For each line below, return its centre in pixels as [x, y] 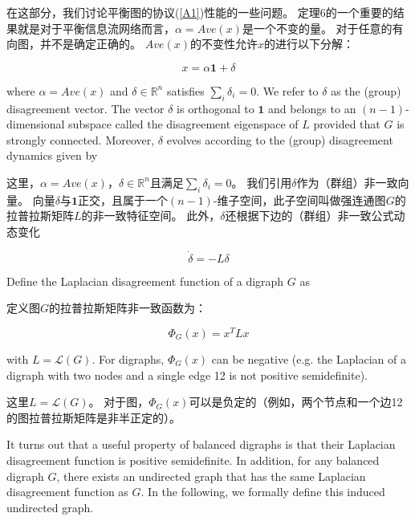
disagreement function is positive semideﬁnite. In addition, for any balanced [193, 460]
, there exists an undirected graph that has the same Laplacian [211, 476]
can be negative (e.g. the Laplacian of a [309, 359]
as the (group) [366, 90]
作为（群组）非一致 [347, 182]
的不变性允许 [224, 44]
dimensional [36, 124]
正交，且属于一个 [122, 199]
